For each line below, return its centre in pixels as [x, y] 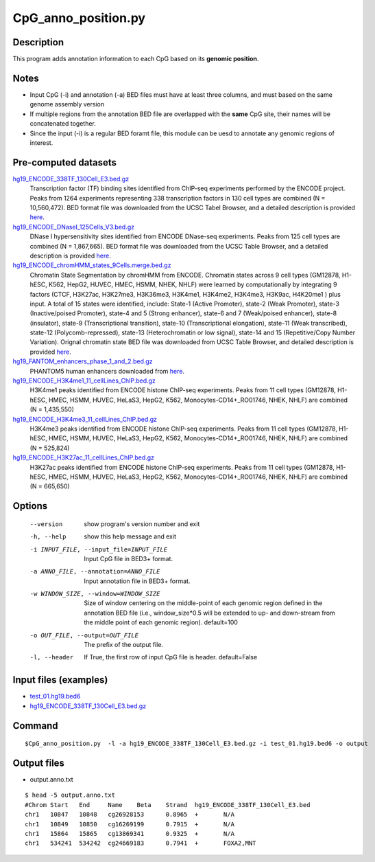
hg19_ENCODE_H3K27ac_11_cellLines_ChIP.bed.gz [83, 457]
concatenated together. [63, 124]
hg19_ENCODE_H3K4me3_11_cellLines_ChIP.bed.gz [85, 419]
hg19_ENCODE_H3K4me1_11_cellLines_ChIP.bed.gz [84, 381]
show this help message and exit [130, 536]
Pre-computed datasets [64, 162]
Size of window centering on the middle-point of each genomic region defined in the [203, 603]
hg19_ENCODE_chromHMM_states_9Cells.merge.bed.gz [92, 265]
